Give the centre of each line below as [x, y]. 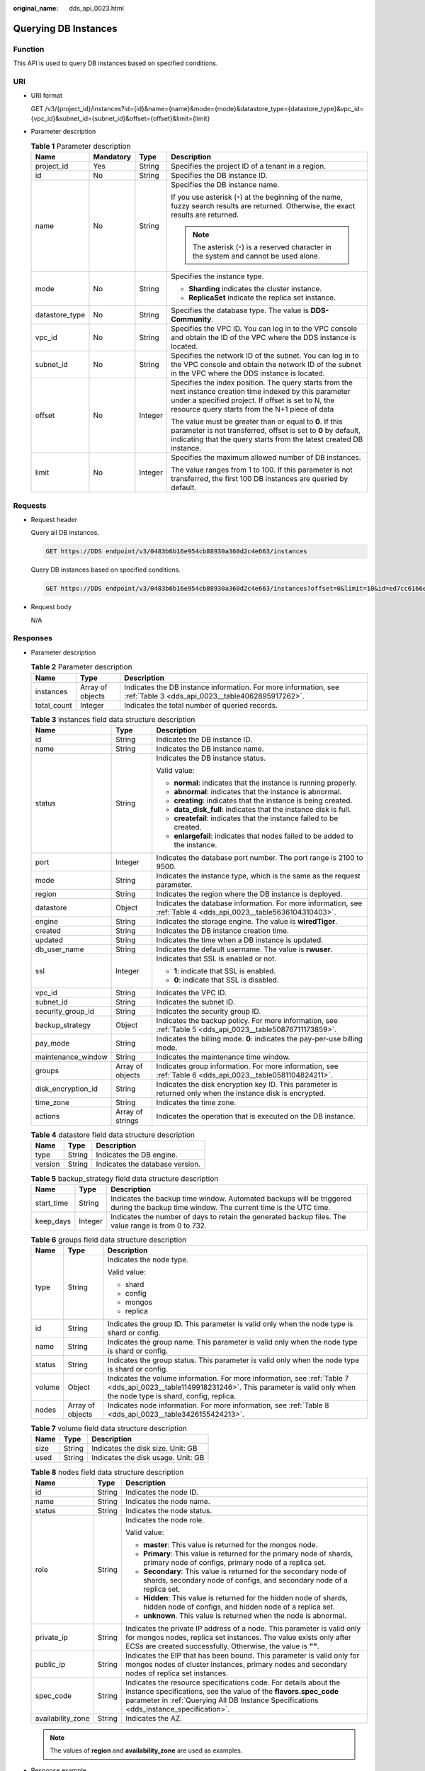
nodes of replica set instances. [176, 1673]
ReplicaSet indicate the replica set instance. [262, 298]
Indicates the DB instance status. [211, 758]
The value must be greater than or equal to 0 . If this [257, 421]
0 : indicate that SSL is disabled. [226, 980]
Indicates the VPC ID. [191, 992]
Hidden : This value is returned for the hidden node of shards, [245, 1597]
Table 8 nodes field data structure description [107, 1472]
